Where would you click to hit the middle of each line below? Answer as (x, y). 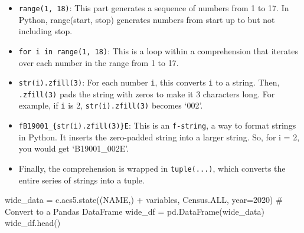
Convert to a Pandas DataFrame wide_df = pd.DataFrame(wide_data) (135, 211)
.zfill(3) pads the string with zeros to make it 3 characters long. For (147, 93)
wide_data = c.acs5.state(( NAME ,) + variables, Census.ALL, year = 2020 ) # (144, 200)
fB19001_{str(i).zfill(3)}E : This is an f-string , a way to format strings (157, 125)
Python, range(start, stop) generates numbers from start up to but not (147, 19)
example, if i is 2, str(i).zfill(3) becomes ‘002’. (111, 105)
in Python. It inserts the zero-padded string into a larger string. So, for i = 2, (159, 137)
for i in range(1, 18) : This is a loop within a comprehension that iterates (158, 50)
